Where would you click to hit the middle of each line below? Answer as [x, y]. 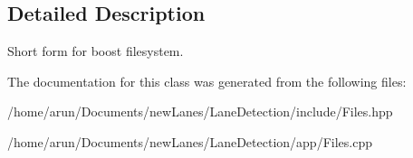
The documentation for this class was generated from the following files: [207, 81]
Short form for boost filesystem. [96, 51]
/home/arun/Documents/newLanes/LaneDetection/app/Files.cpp [190, 141]
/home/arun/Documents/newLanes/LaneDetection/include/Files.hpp [200, 112]
